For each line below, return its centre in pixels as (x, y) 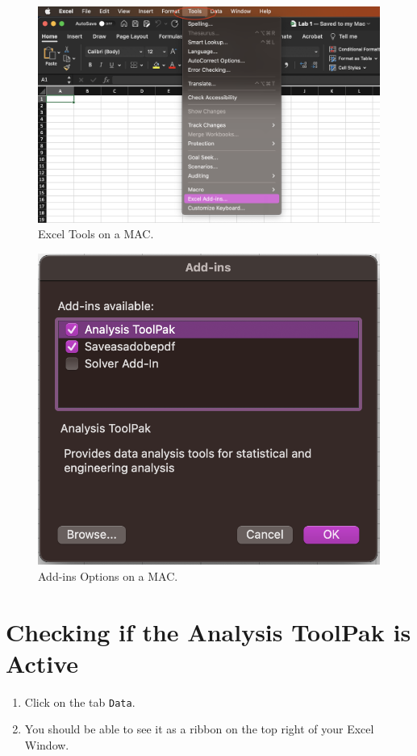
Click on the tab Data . (80, 701)
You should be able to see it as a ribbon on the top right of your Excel (199, 729)
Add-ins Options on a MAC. (108, 575)
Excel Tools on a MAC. (96, 234)
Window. (47, 744)
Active (42, 663)
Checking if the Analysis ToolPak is (208, 631)
